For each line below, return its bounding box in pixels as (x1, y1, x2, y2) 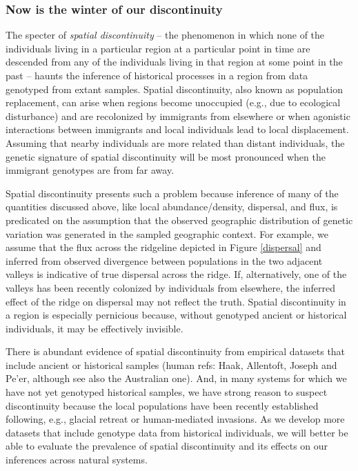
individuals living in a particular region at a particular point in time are (6, 41, 310, 55)
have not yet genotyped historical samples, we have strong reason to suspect (6, 385, 328, 399)
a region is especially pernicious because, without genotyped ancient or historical (6, 308, 347, 322)
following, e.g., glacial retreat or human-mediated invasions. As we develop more (6, 412, 345, 426)
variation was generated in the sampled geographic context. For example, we (6, 226, 328, 241)
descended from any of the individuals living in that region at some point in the (6, 54, 343, 69)
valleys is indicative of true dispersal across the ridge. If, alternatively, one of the (6, 267, 347, 281)
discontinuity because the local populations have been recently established (6, 398, 319, 412)
